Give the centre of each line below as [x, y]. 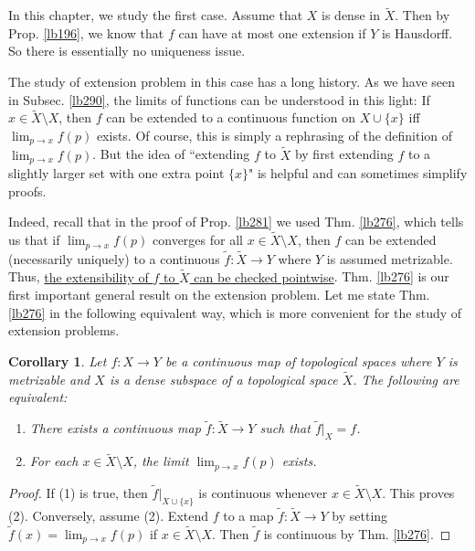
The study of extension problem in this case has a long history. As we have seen [232, 81]
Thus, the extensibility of [79, 276]
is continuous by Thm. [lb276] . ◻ [357, 533]
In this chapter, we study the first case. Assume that [156, 15]
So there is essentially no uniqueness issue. [127, 51]
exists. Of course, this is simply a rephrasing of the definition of [274, 135]
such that [285, 428]
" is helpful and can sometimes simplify [358, 173]
